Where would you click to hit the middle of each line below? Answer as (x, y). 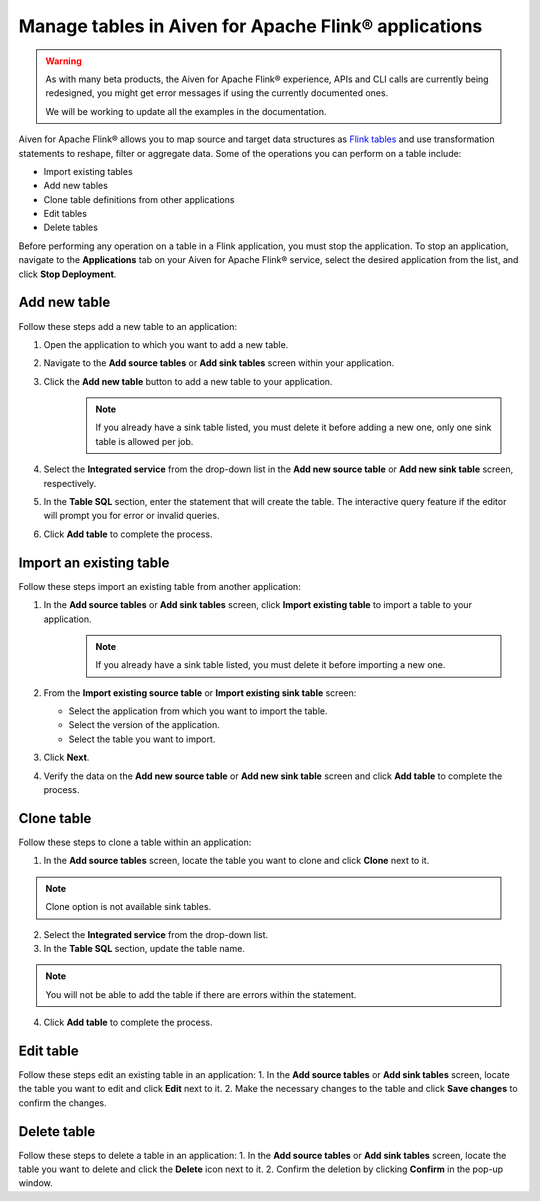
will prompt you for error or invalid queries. (131, 516)
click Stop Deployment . (67, 274)
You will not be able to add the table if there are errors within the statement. (201, 994)
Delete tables (71, 227)
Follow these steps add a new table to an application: (128, 326)
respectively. (70, 483)
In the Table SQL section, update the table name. (144, 948)
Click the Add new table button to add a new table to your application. (188, 381)
